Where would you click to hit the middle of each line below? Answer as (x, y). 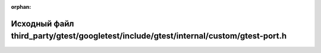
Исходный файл (43, 24)
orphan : (21, 7)
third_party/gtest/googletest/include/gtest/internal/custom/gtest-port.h (149, 36)
